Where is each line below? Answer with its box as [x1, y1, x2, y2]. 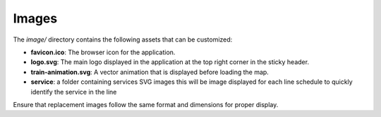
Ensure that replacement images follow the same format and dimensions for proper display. [13, 100, 279, 109]
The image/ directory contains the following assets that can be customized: [13, 35, 233, 44]
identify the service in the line [30, 87, 117, 96]
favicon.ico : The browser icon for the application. [30, 48, 176, 56]
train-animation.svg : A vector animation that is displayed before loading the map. [30, 68, 270, 76]
